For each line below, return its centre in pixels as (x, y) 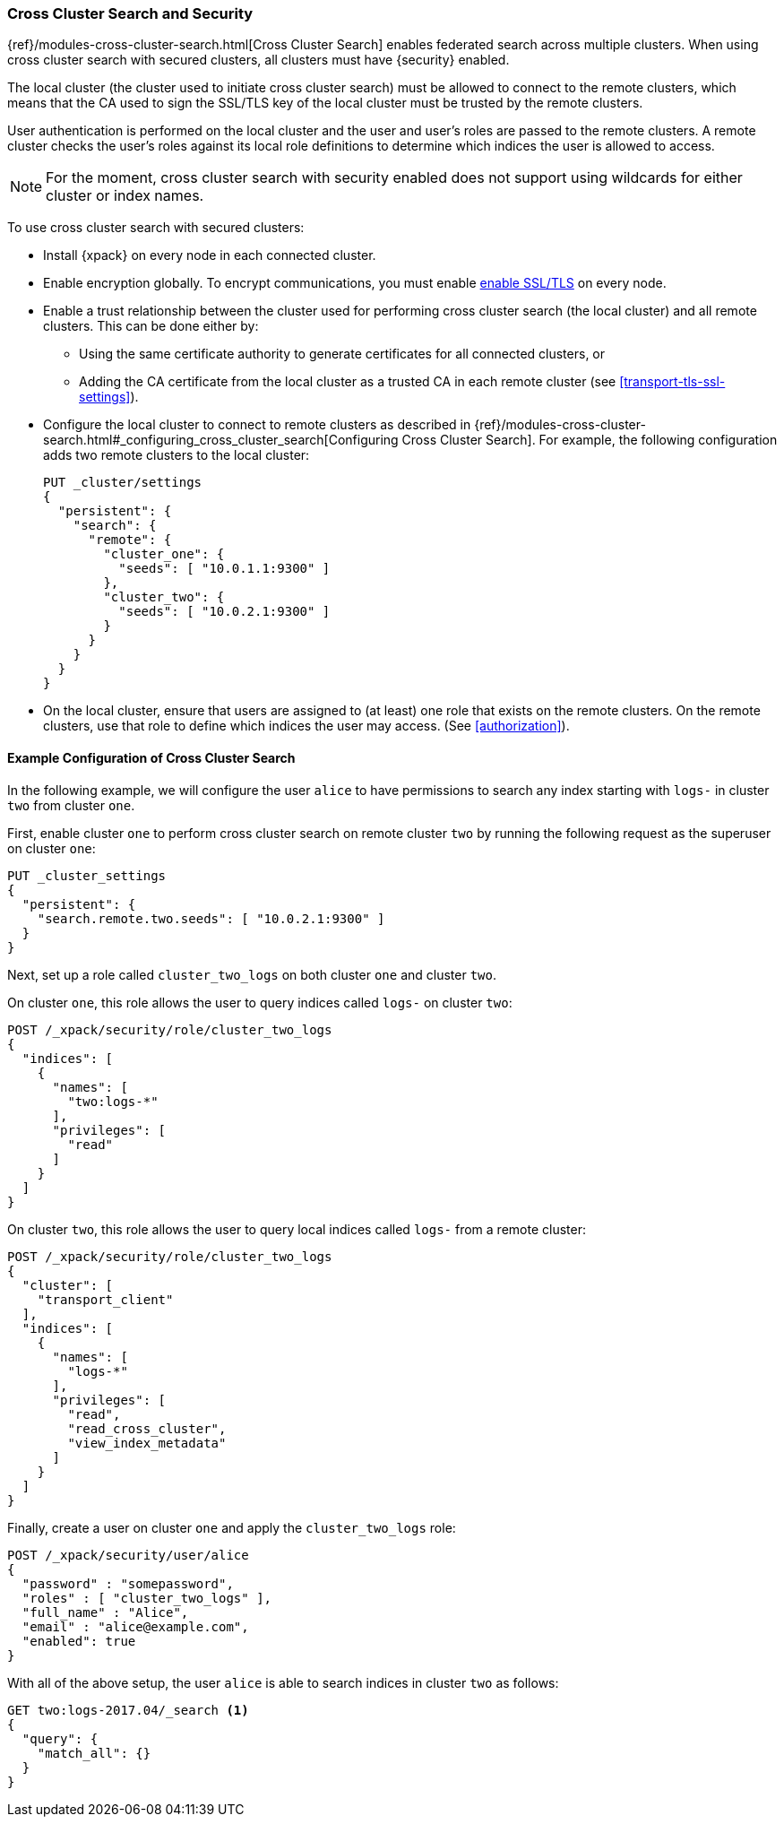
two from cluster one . (71, 805)
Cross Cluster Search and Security (130, 13)
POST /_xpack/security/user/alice (128, 1555)
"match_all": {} (94, 1753)
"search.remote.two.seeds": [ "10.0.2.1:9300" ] (211, 918)
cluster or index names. (125, 196)
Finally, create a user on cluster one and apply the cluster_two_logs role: (232, 1527)
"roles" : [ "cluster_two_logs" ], (147, 1598)
